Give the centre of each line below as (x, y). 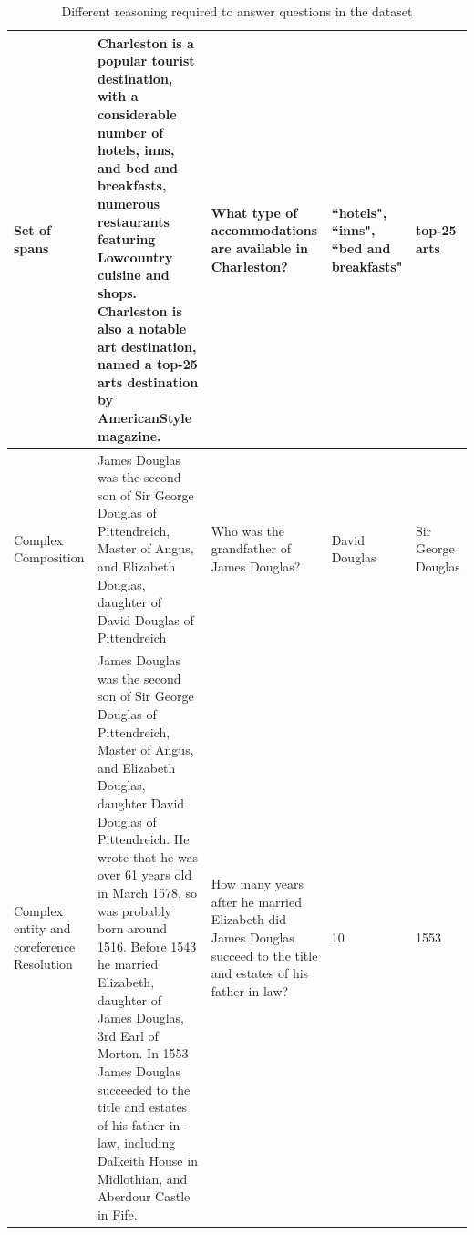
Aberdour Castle (144, 1196)
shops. (117, 292)
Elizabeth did (248, 919)
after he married (256, 901)
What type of (254, 212)
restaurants (133, 221)
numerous (129, 203)
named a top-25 (147, 364)
